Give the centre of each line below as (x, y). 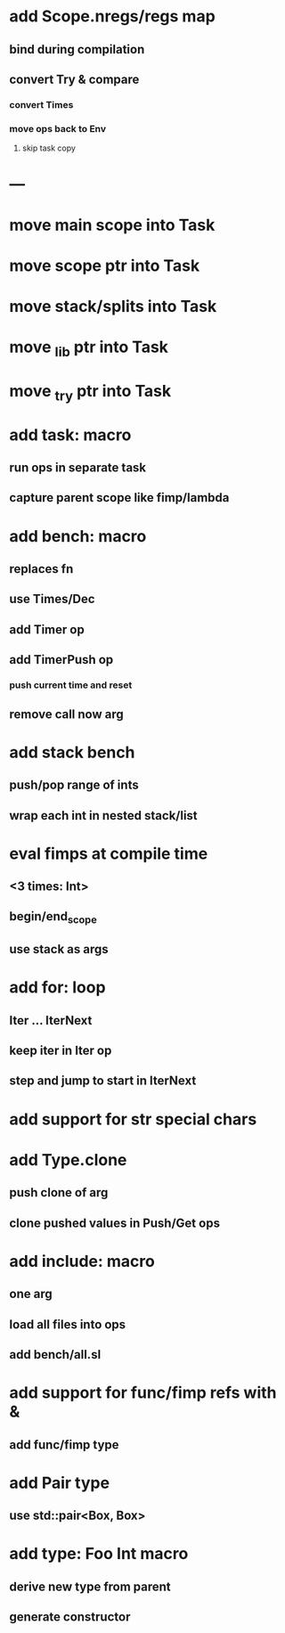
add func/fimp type (64, 1445)
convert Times (41, 104)
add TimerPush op (61, 660)
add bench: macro (78, 536)
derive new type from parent (90, 1586)
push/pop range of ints (74, 785)
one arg (31, 1294)
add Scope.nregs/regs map (112, 16)
